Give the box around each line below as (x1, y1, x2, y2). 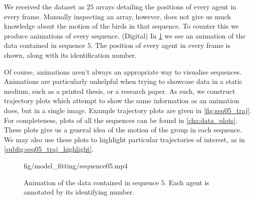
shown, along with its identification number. (4, 49, 137, 60)
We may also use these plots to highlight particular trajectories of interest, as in (4, 134, 245, 144)
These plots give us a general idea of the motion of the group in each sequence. (4, 124, 242, 135)
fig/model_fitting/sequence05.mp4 (24, 160, 128, 170)
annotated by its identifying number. (24, 187, 134, 197)
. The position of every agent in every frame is (91, 40, 230, 50)
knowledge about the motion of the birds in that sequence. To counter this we (4, 21, 239, 31)
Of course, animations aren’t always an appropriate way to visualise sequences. (4, 66, 242, 77)
